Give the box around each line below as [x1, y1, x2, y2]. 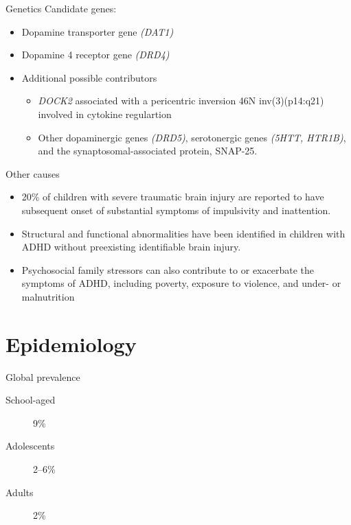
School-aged [5, 393, 56, 407]
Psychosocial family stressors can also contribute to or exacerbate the [21, 262, 314, 277]
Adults [5, 485, 34, 499]
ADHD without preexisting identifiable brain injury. [21, 240, 241, 254]
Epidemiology [5, 329, 137, 358]
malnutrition [21, 289, 75, 303]
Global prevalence [5, 369, 80, 384]
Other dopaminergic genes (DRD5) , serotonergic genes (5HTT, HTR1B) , [38, 130, 346, 144]
